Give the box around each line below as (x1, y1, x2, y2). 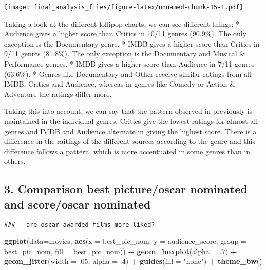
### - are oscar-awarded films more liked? (4, 221, 155, 229)
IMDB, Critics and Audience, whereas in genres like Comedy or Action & (4, 78, 235, 89)
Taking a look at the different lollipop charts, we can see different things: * (4, 18, 240, 29)
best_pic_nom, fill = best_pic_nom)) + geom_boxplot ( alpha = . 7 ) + (4, 245, 237, 256)
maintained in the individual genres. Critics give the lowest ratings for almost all (4, 116, 258, 126)
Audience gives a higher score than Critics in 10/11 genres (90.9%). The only (4, 28, 247, 39)
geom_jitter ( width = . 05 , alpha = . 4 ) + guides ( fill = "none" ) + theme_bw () (4, 256, 262, 266)
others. (4, 156, 26, 167)
